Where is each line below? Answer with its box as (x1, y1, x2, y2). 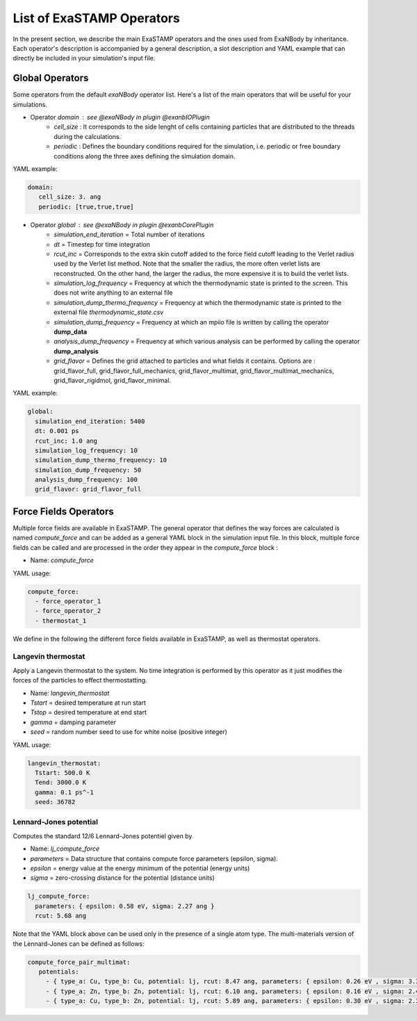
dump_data (54, 327, 88, 336)
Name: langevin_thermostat (30, 689, 110, 697)
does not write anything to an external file (54, 288, 173, 297)
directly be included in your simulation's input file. (13, 54, 156, 63)
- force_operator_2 (35, 607, 101, 615)
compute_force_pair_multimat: (27, 958, 131, 966)
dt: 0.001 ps (35, 427, 79, 435)
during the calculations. (54, 132, 122, 140)
